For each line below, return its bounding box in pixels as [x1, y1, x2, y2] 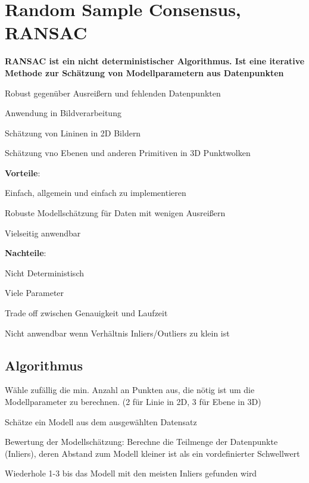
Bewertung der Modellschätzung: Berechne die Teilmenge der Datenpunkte [5, 435, 278, 448]
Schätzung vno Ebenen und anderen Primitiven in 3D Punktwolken [5, 147, 251, 159]
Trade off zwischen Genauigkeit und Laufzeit [5, 307, 168, 319]
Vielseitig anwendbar [5, 226, 81, 239]
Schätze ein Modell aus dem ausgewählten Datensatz [5, 415, 197, 428]
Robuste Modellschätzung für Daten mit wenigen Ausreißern [5, 207, 226, 219]
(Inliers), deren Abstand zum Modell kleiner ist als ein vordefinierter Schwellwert [5, 447, 300, 459]
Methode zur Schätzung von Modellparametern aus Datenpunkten [5, 66, 284, 79]
